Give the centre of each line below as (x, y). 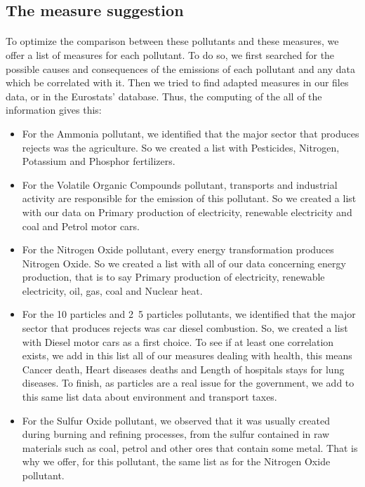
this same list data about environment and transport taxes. (150, 397)
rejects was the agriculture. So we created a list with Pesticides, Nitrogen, (181, 147)
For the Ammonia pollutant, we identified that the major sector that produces (191, 133)
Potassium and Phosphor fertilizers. (99, 161)
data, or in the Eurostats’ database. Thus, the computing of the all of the (164, 96)
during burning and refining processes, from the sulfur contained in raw (176, 434)
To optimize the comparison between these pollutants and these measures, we (172, 41)
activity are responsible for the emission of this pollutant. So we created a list (189, 198)
